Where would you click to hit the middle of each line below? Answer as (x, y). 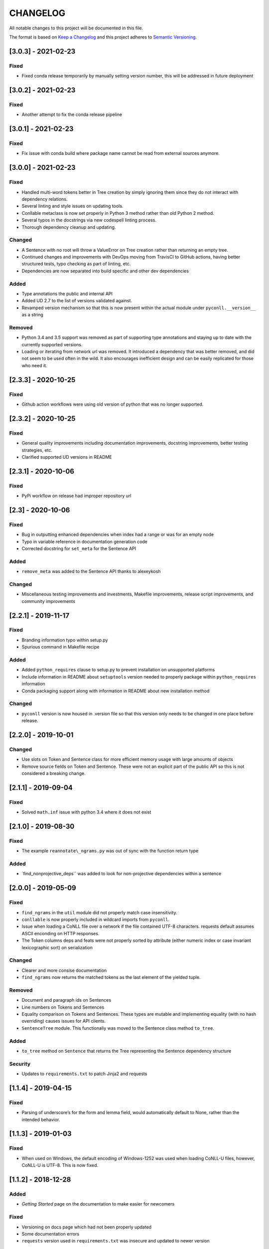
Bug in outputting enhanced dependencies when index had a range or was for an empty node (118, 535)
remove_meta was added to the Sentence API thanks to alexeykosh (91, 572)
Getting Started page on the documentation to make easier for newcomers (98, 1204)
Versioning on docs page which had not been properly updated (87, 1227)
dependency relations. (45, 199)
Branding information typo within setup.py (65, 640)
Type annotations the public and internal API (67, 294)
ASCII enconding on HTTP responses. (61, 933)
